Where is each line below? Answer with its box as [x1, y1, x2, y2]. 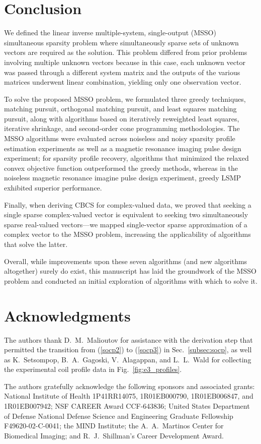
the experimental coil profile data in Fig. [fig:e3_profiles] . [4, 364, 182, 374]
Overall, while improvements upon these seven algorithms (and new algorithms [4, 256, 247, 266]
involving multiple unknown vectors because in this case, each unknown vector [4, 56, 245, 67]
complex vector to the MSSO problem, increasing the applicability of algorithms [4, 229, 251, 239]
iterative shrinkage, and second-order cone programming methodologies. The [4, 123, 240, 134]
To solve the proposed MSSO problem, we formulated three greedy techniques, [4, 93, 246, 104]
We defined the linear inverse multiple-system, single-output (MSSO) [4, 27, 216, 38]
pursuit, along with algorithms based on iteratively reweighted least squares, [4, 113, 239, 123]
